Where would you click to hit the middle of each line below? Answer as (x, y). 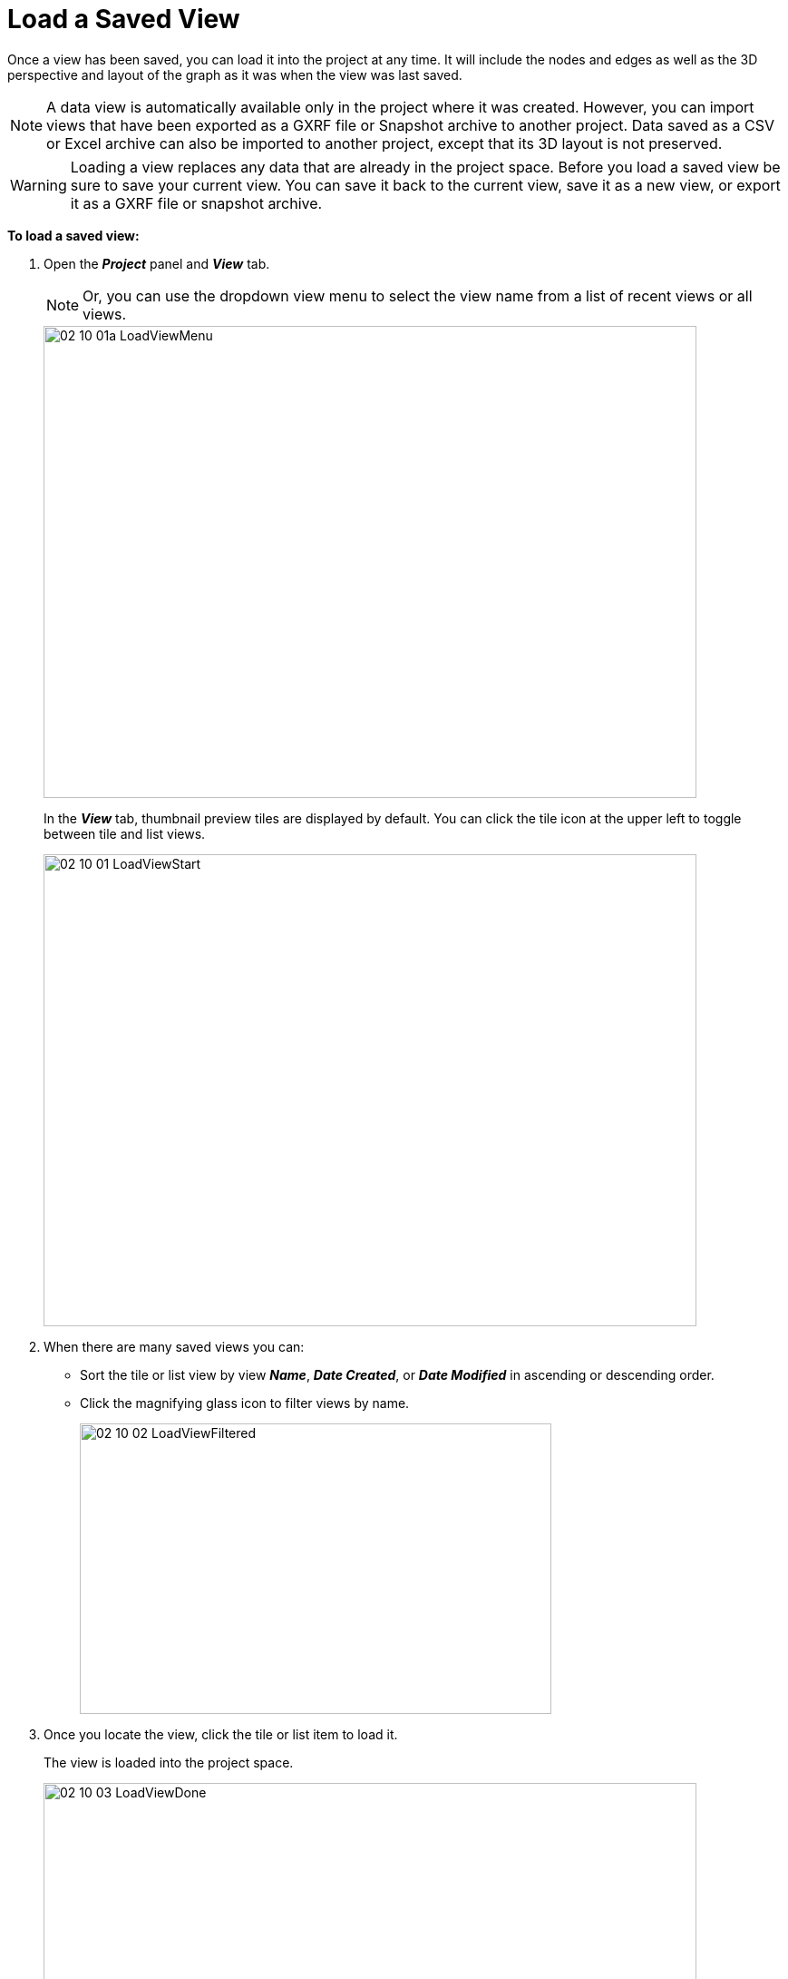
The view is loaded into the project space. (169, 1762)
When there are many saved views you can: (174, 1346)
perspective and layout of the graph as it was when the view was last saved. (235, 74)
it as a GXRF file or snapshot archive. (196, 203)
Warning (39, 185)
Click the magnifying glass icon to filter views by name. (245, 1403)
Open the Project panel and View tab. (157, 263)
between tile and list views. (125, 833)
